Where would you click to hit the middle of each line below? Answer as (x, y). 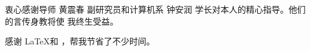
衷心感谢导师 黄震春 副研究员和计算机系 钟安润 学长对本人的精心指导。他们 (155, 9)
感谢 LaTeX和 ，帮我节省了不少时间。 (80, 41)
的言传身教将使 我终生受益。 (62, 21)
